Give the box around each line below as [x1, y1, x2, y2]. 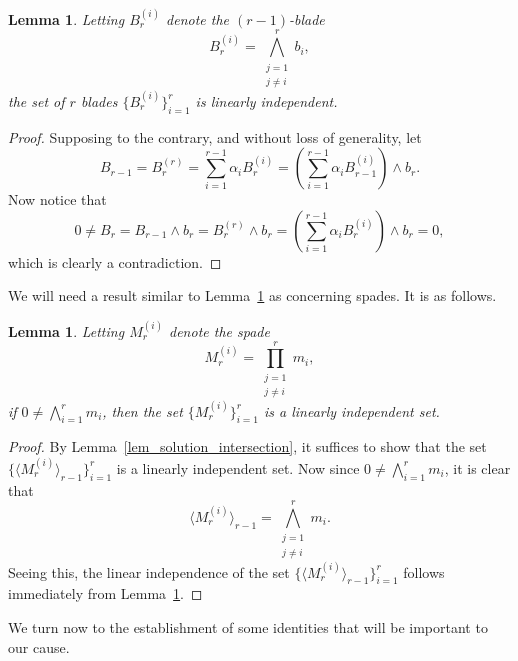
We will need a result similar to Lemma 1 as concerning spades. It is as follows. [8, 285, 497, 306]
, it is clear [444, 457, 511, 478]
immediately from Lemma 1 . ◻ [8, 583, 203, 604]
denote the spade [169, 320, 270, 341]
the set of [8, 90, 65, 111]
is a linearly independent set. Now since [116, 457, 360, 478]
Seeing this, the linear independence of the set [8, 561, 290, 582]
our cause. [8, 636, 70, 657]
